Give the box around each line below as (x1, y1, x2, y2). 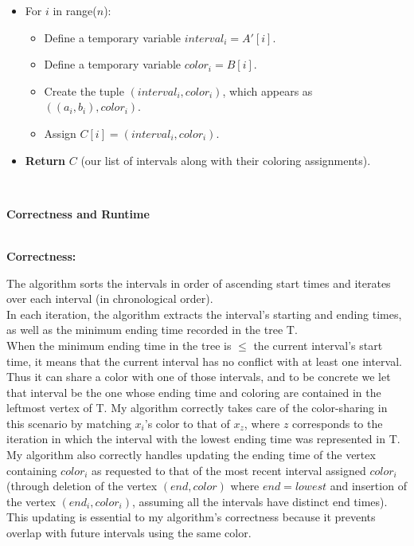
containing (6, 462, 57, 478)
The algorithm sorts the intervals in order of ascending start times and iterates (6, 274, 391, 291)
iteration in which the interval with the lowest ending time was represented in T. (6, 430, 400, 447)
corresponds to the (292, 414, 383, 431)
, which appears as (222, 82, 313, 99)
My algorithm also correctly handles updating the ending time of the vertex (6, 446, 376, 463)
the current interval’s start (253, 336, 383, 353)
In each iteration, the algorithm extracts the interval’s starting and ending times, (6, 305, 402, 322)
